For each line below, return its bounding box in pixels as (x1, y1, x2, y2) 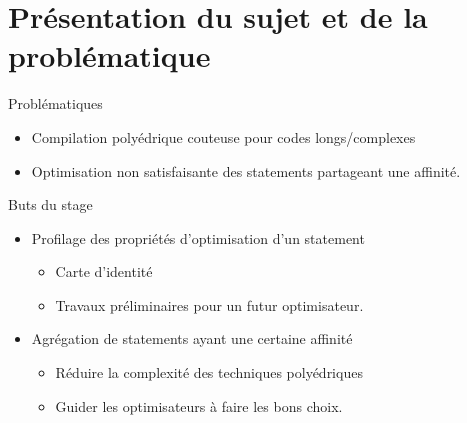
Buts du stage (8, 194, 93, 215)
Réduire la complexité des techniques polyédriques (55, 362, 363, 383)
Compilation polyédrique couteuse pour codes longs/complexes (31, 126, 416, 147)
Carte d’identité (55, 261, 153, 282)
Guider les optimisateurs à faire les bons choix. (55, 395, 343, 416)
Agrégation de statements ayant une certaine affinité (31, 328, 353, 349)
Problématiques (8, 93, 103, 114)
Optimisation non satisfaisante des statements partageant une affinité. (31, 160, 461, 181)
